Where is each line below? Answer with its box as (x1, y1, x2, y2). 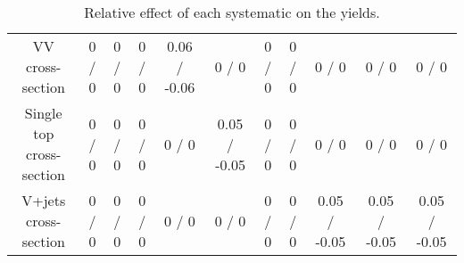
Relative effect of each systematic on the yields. (84, 2, 380, 22)
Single (24, 103, 62, 123)
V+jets (21, 190, 66, 210)
